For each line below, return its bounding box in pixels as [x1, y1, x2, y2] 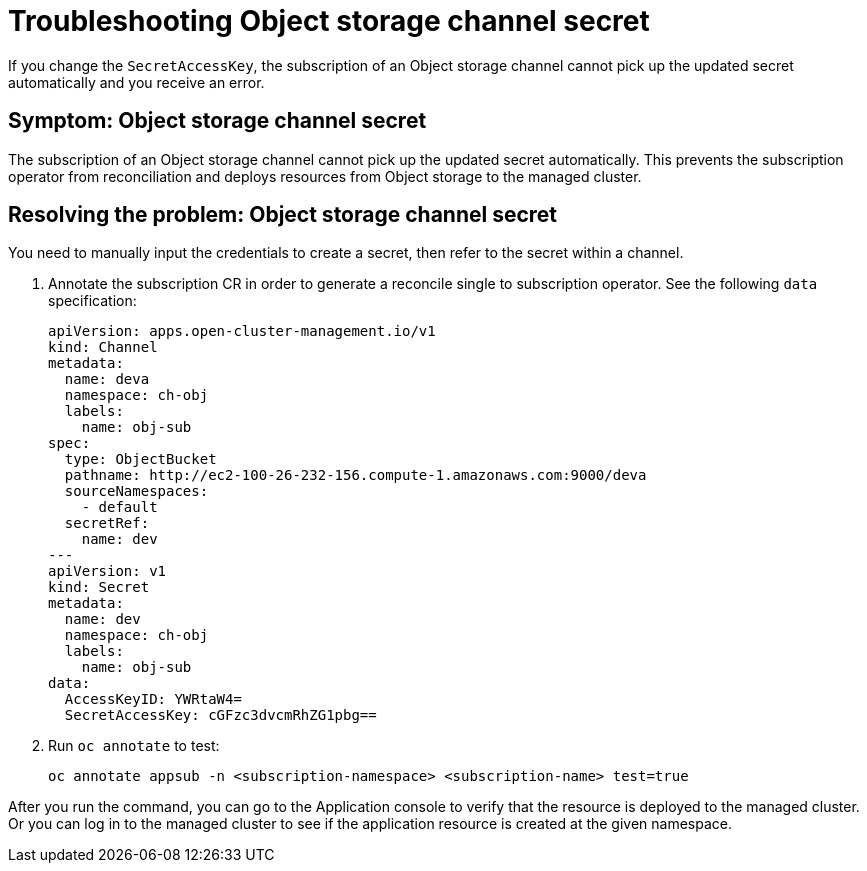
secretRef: [64, 515, 150, 532]
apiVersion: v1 [48, 563, 167, 580]
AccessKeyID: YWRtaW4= [64, 691, 242, 708]
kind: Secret [48, 579, 150, 596]
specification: [48, 292, 137, 310]
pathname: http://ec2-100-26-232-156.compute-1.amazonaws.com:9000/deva [64, 467, 647, 484]
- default [81, 499, 158, 516]
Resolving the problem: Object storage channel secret [8, 202, 558, 228]
